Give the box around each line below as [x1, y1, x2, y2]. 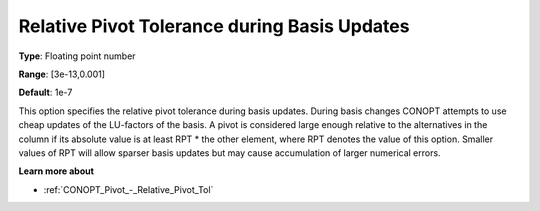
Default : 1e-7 [18, 86, 73, 99]
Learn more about [18, 165, 95, 177]
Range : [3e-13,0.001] [18, 68, 105, 80]
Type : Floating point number [18, 50, 136, 62]
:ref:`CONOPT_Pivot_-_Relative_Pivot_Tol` [43, 183, 214, 195]
